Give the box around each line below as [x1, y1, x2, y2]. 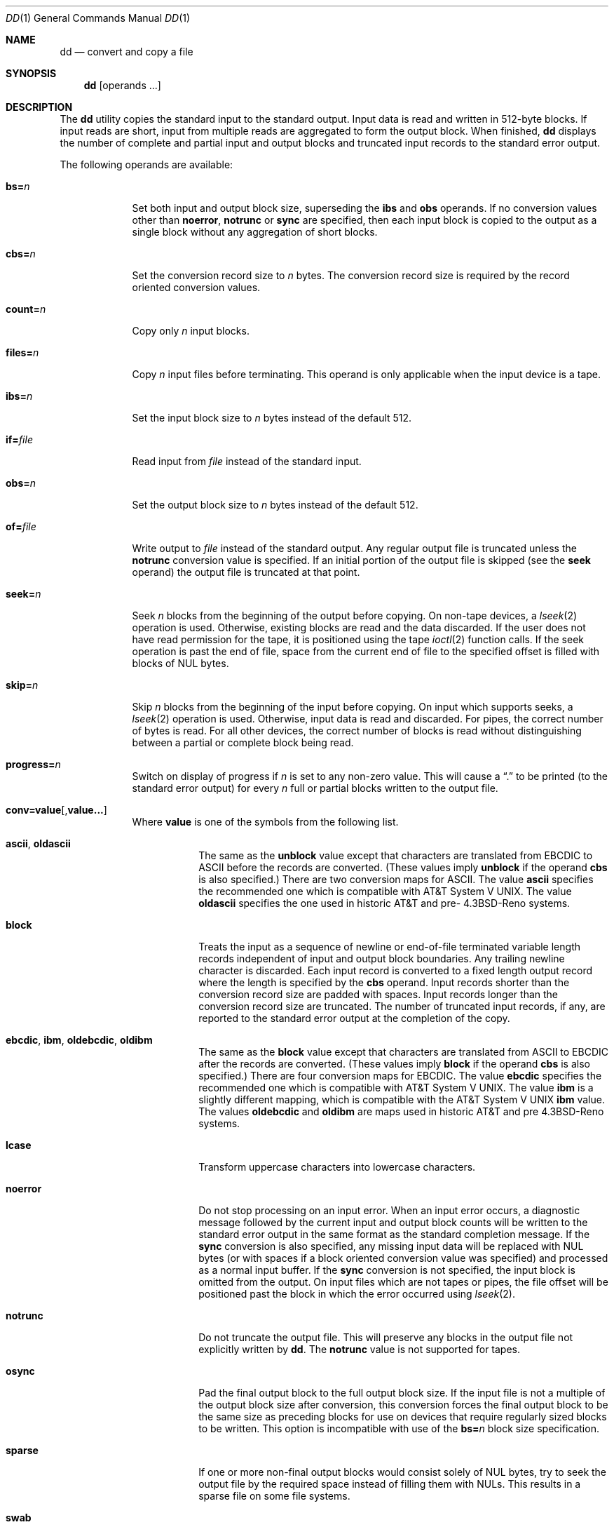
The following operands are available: [60, 159, 233, 170]
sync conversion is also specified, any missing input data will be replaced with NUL [198, 1240, 584, 1252]
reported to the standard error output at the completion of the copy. [198, 1012, 510, 1024]
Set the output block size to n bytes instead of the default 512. [132, 499, 418, 511]
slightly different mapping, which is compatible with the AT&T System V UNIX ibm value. [198, 1094, 605, 1105]
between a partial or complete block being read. [132, 736, 354, 748]
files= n [6, 347, 39, 358]
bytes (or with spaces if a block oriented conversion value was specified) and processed [198, 1252, 608, 1264]
